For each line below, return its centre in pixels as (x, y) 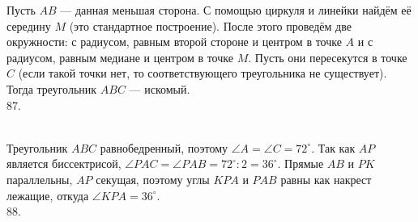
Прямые (304, 163)
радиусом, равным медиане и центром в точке (120, 57)
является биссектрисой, (64, 163)
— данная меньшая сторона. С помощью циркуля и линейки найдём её (236, 10)
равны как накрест (326, 179)
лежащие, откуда (48, 195)
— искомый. (160, 88)
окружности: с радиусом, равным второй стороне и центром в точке (174, 42)
